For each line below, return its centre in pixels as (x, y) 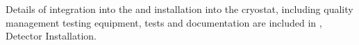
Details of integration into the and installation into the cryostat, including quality (179, 9)
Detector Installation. (51, 36)
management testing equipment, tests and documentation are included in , (164, 22)
